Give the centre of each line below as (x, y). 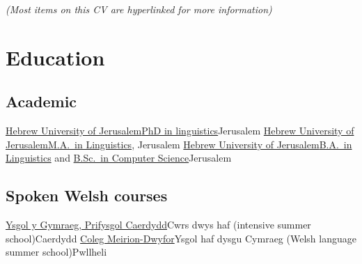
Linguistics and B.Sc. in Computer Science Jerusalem (119, 158)
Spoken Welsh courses (87, 195)
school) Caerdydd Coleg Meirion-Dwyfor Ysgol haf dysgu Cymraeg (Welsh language (181, 238)
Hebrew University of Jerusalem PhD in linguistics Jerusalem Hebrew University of (180, 131)
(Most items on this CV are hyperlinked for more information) (139, 9)
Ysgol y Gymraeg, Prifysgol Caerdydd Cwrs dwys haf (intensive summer (158, 225)
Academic (41, 101)
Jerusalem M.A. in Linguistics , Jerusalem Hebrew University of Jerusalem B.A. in (179, 144)
